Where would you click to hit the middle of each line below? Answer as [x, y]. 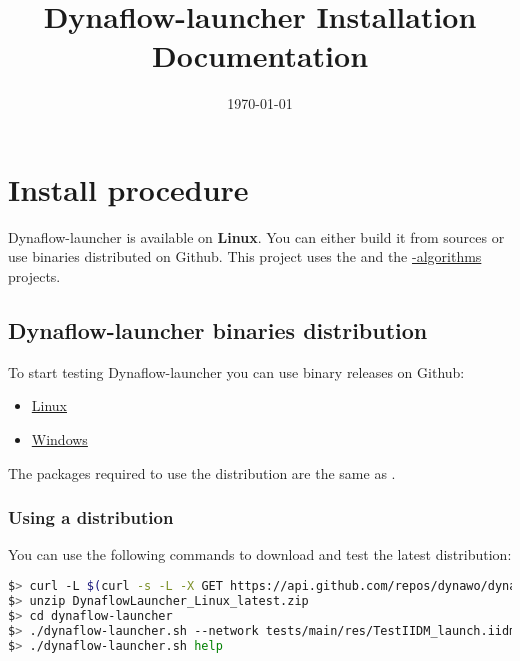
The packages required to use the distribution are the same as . [202, 472]
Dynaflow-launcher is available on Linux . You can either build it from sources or [256, 236]
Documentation [260, 55]
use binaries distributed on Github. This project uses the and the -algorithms [245, 256]
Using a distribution [91, 517]
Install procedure [128, 188]
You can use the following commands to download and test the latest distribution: [260, 554]
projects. [34, 276]
